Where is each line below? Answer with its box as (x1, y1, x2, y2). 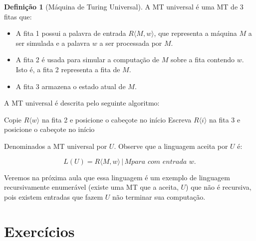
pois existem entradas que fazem (4, 191, 103, 202)
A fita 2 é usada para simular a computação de (15, 54, 160, 65)
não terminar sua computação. (112, 191, 206, 202)
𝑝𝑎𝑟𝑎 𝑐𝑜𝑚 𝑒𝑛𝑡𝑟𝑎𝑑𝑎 (131, 158, 187, 165)
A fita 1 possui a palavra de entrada (15, 28, 126, 38)
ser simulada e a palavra (15, 37, 90, 48)
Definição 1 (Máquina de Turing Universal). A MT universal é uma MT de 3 (4, 1, 244, 11)
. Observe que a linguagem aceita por (114, 140, 228, 151)
